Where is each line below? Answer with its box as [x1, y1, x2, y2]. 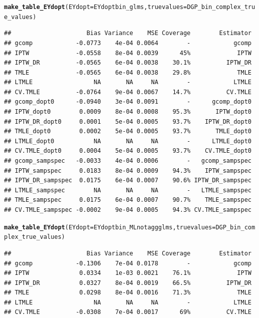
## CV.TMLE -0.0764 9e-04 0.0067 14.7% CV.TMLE [4, 88, 251, 96]
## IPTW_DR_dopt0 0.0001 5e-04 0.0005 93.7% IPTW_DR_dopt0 [4, 118, 251, 125]
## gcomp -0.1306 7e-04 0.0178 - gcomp [4, 259, 251, 267]
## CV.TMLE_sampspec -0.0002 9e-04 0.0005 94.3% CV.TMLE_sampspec [4, 206, 251, 213]
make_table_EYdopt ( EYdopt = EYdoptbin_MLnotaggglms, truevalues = [4, 223, 216, 231]
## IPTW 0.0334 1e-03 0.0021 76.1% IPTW [4, 269, 251, 277]
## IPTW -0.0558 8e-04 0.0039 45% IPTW [4, 49, 251, 57]
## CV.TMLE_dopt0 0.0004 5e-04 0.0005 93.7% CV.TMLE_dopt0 [4, 147, 251, 155]
